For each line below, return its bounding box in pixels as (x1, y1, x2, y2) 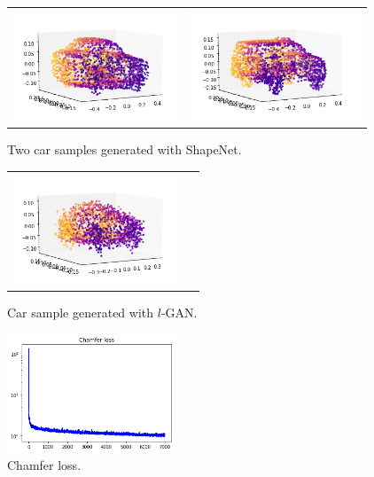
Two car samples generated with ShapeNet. (7, 139, 242, 158)
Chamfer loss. (7, 455, 82, 473)
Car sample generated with (7, 303, 154, 322)
